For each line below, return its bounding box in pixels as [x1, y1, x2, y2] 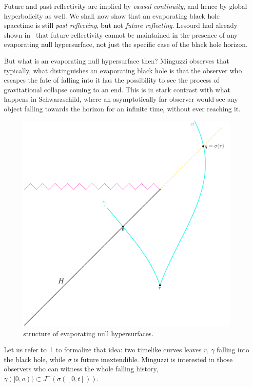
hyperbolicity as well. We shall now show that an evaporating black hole [4, 10, 220, 21]
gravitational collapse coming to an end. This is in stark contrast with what [4, 84, 231, 94]
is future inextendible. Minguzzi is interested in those [74, 354, 233, 364]
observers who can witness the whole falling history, [4, 364, 158, 374]
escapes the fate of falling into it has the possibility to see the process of [4, 75, 219, 85]
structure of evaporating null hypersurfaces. [23, 328, 154, 338]
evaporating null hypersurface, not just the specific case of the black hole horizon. [4, 39, 248, 49]
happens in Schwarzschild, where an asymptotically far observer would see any [4, 94, 238, 104]
